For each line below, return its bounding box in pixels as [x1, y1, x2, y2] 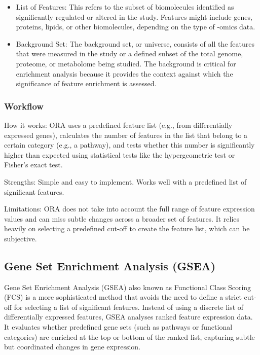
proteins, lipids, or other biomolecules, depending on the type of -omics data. [16, 21, 255, 32]
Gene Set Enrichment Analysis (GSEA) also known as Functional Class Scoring [4, 281, 251, 292]
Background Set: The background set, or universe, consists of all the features [16, 38, 255, 49]
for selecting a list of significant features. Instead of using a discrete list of [14, 301, 244, 312]
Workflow [4, 99, 44, 112]
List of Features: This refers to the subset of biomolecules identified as [16, 2, 234, 12]
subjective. [4, 233, 37, 243]
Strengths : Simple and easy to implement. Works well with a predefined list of [4, 176, 247, 187]
